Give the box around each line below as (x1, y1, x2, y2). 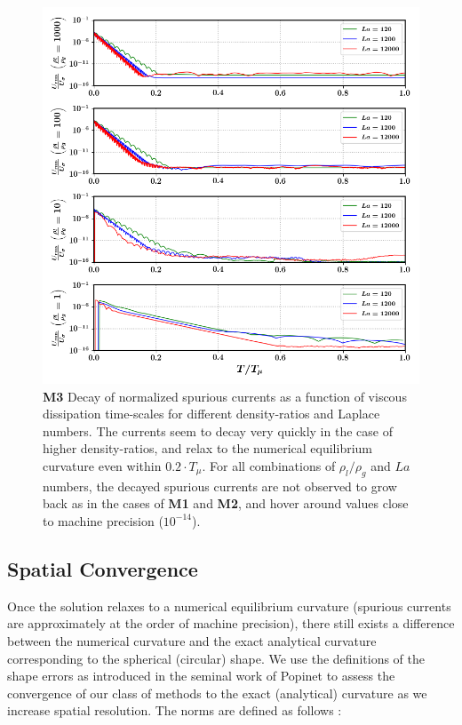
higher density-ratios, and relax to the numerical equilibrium (43, 439, 372, 458)
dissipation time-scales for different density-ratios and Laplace (43, 404, 380, 423)
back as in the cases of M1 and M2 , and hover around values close (43, 494, 409, 513)
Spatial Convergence (7, 554, 198, 582)
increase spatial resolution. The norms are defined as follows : (7, 701, 342, 720)
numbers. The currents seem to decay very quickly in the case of (43, 421, 393, 440)
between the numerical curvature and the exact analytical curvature (7, 631, 377, 649)
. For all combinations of (202, 456, 336, 474)
